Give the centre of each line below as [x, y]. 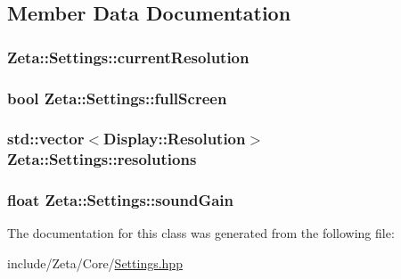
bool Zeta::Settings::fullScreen [117, 98]
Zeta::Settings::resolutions [102, 159]
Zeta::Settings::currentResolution [128, 57]
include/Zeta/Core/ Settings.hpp [95, 263]
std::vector [46, 139]
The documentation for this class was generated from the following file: [201, 233]
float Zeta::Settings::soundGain [121, 200]
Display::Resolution [175, 139]
